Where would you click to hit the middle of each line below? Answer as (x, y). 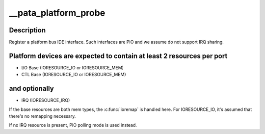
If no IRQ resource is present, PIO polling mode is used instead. (73, 125)
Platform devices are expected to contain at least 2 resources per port (118, 56)
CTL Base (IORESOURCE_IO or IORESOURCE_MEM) (74, 75)
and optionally (31, 89)
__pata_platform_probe (57, 13)
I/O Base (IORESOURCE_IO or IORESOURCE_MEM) (72, 67)
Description (27, 30)
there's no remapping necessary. (42, 116)
